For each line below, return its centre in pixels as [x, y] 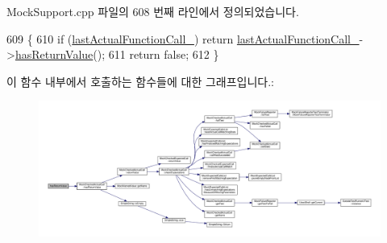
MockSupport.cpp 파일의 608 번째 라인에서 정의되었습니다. [153, 11]
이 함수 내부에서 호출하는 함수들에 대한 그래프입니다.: [140, 81]
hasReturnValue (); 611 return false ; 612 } [117, 54]
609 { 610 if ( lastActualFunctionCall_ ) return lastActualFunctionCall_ [183, 38]
